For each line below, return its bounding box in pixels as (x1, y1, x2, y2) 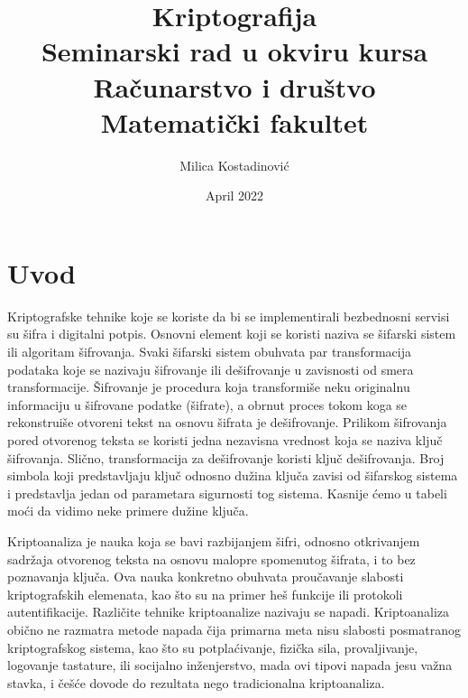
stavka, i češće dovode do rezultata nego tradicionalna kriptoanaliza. (7, 673, 385, 692)
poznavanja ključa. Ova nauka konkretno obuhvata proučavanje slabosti (7, 567, 404, 586)
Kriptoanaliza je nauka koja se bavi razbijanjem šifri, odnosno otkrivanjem (7, 531, 420, 550)
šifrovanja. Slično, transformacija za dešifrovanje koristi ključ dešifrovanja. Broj (7, 448, 445, 467)
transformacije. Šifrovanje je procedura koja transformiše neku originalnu (7, 377, 410, 396)
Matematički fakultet (100, 103, 369, 140)
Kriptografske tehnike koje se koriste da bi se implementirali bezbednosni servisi (7, 306, 450, 325)
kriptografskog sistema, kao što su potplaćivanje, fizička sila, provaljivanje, (7, 638, 418, 656)
